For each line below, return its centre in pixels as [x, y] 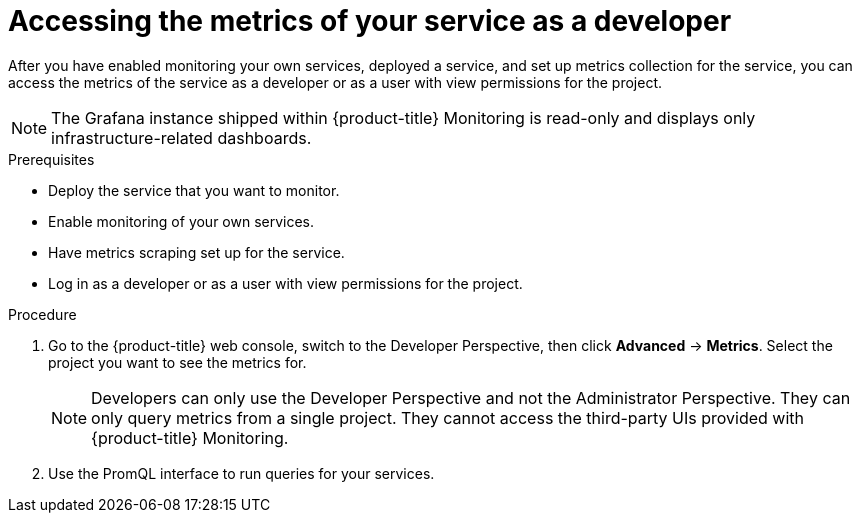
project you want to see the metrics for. [177, 362]
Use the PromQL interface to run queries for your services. [241, 473]
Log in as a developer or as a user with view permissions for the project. [285, 283]
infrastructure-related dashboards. [181, 137]
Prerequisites [51, 159]
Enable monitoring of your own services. [181, 221]
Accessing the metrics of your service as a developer [370, 21]
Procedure [42, 314]
